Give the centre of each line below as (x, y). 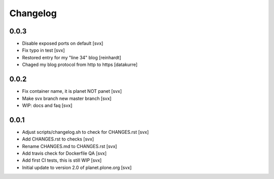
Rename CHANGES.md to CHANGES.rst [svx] (70, 146)
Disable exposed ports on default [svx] (63, 44)
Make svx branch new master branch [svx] (67, 98)
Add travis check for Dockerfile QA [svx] (64, 153)
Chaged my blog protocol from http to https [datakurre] (80, 65)
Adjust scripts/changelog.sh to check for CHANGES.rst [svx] (85, 132)
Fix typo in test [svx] (44, 50)
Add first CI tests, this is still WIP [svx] (62, 160)
